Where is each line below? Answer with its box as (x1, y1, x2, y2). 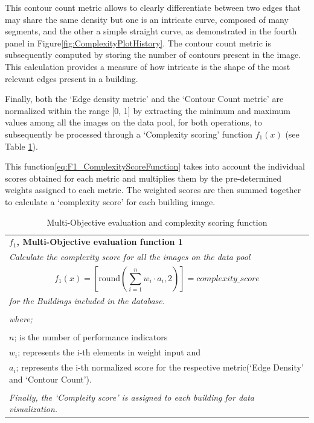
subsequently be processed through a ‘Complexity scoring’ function (5, 127, 253, 140)
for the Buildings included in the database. (9, 294, 165, 307)
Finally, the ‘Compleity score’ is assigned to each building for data (9, 390, 255, 403)
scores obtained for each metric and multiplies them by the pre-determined (5, 171, 282, 184)
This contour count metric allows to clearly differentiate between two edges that (5, 1, 301, 13)
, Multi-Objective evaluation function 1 (16, 235, 183, 248)
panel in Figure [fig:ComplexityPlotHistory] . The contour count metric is (5, 36, 271, 49)
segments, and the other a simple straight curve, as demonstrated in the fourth (5, 25, 297, 37)
